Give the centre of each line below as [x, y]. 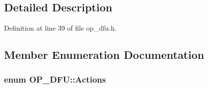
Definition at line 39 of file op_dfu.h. [60, 28]
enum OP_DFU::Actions [55, 79]
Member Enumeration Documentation [104, 55]
